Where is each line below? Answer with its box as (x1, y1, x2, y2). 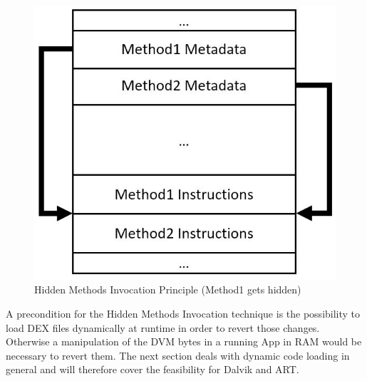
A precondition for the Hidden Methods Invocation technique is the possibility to (6, 306, 361, 321)
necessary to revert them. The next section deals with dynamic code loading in (6, 348, 350, 362)
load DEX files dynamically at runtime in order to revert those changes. (6, 320, 320, 335)
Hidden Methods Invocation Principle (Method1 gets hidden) (34, 282, 301, 297)
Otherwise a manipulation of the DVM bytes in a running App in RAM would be (6, 334, 362, 349)
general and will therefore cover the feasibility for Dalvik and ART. (6, 362, 299, 377)
